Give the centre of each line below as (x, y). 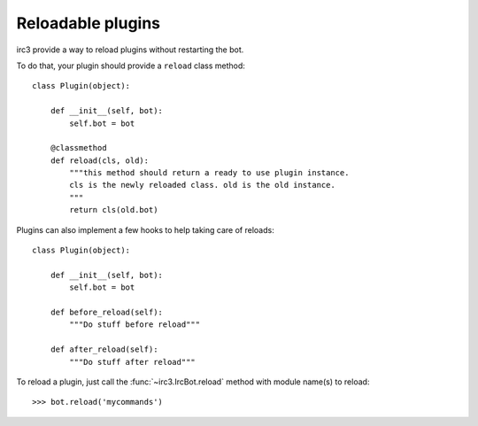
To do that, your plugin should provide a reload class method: (131, 66)
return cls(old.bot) (114, 210)
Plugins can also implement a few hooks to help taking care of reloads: (145, 229)
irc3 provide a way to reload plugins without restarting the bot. (130, 50)
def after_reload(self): (104, 349)
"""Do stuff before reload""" (135, 325)
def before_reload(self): (107, 312)
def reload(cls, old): (100, 160)
